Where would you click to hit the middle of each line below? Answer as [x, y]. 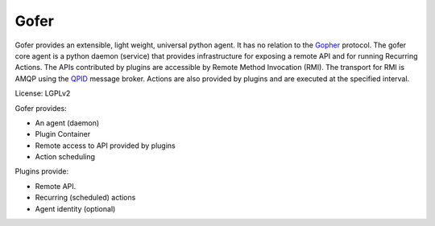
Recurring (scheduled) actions [85, 198]
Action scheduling [65, 157]
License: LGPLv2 [43, 93]
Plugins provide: [41, 171]
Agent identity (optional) [75, 208]
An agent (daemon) [67, 123]
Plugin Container [63, 134]
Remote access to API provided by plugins [106, 146]
